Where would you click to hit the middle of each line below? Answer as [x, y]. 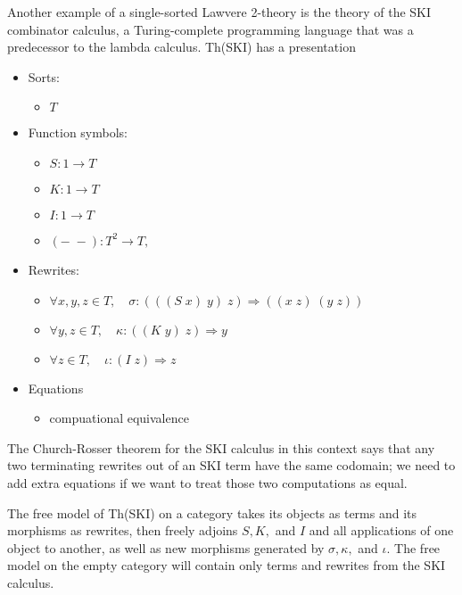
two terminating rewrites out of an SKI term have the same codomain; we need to [231, 465]
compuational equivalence [119, 418]
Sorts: [44, 76]
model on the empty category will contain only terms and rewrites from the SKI [227, 565]
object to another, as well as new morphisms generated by [166, 547]
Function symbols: [78, 132]
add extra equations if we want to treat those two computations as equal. [207, 482]
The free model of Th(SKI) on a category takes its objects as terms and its [212, 512]
